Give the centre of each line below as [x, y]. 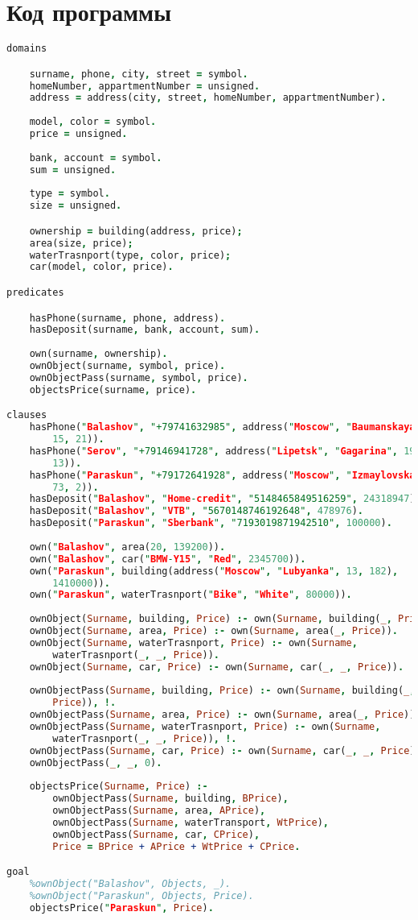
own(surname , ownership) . [98, 354]
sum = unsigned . [73, 170]
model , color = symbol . [93, 122]
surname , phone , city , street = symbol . [139, 74]
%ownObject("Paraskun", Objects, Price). [141, 896]
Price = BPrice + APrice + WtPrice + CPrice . [176, 846]
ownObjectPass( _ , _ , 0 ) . [96, 763]
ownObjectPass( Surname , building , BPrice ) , [170, 799]
